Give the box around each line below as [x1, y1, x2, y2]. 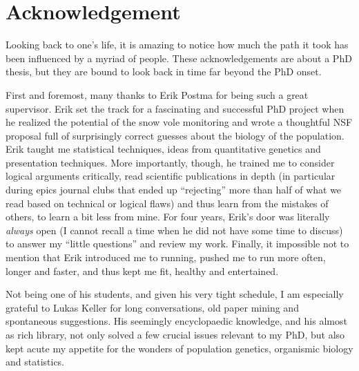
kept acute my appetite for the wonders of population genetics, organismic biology [6, 341, 353, 355]
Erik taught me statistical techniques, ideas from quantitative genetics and [6, 142, 321, 156]
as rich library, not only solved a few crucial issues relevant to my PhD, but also [6, 327, 345, 341]
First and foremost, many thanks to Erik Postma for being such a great [6, 87, 309, 102]
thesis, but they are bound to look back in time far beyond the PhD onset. [6, 64, 322, 79]
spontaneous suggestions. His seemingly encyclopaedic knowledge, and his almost [6, 314, 347, 328]
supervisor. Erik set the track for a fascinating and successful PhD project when [6, 101, 345, 115]
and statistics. [6, 354, 65, 369]
